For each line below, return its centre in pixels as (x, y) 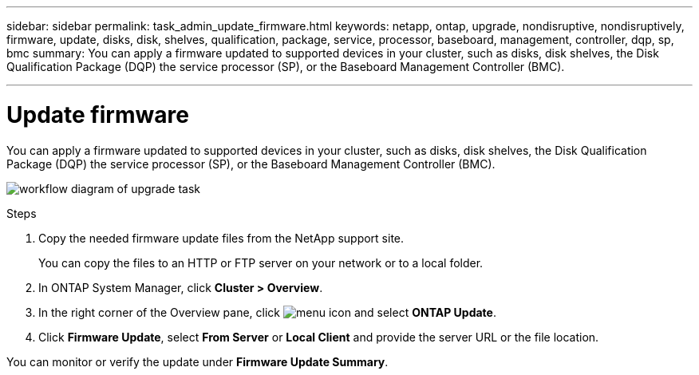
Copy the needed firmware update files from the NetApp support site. (221, 238)
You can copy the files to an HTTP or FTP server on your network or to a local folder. (261, 262)
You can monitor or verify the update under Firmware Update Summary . (197, 361)
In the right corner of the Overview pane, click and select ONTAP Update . (267, 312)
